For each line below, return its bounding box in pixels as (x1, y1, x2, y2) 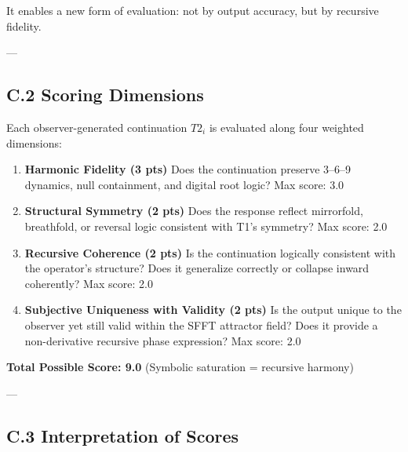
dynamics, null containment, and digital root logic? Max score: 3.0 (24, 176, 344, 192)
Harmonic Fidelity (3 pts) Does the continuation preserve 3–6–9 (24, 161, 352, 177)
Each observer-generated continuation (6, 118, 188, 135)
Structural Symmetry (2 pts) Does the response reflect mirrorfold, (24, 202, 363, 219)
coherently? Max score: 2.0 (24, 275, 153, 291)
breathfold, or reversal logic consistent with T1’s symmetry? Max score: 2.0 (24, 217, 388, 234)
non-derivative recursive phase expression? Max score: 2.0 (24, 332, 301, 348)
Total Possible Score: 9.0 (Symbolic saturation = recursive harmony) (6, 359, 354, 375)
